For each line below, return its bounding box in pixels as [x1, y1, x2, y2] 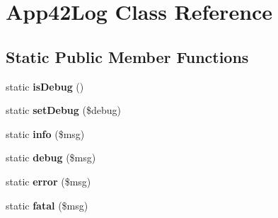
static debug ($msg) [6, 150, 96, 165]
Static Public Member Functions [6, 45, 249, 67]
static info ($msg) [6, 126, 85, 141]
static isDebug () [6, 79, 84, 93]
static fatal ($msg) [6, 197, 88, 212]
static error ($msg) [6, 173, 91, 188]
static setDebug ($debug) [6, 103, 121, 117]
